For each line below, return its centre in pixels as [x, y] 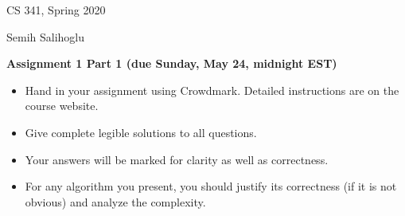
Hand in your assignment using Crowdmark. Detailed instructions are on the [212, 90]
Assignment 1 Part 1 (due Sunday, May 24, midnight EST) [172, 63]
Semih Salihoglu [46, 36]
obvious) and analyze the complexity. [115, 201]
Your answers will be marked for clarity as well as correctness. [177, 159]
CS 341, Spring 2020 [56, 10]
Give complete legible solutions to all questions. [141, 132]
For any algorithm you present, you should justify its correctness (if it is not [211, 186]
